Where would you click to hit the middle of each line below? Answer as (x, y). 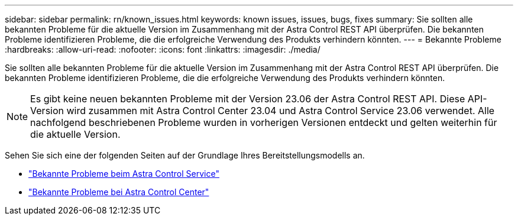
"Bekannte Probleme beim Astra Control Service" (124, 174)
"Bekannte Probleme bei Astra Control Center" (119, 192)
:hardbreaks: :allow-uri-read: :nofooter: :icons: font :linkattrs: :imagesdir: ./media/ (163, 49)
